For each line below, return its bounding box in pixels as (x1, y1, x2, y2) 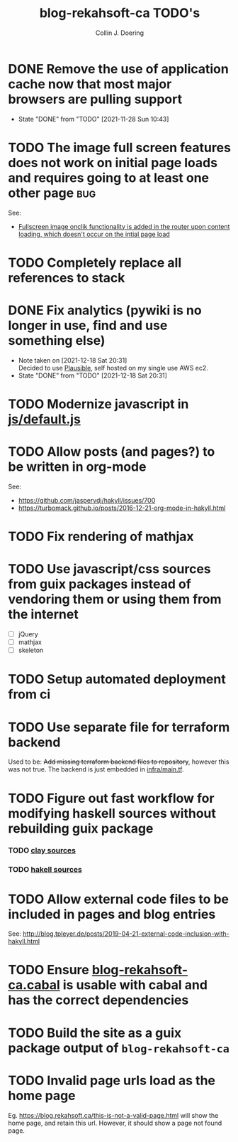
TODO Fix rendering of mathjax (8, 528, 194, 545)
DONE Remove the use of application (8, 60, 229, 77)
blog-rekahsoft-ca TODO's (39, 5, 200, 21)
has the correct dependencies (8, 992, 189, 1008)
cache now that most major (8, 76, 172, 92)
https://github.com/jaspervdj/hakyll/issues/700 (18, 496, 156, 504)
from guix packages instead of (8, 576, 192, 592)
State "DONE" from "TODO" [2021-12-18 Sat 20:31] (18, 371, 167, 380)
